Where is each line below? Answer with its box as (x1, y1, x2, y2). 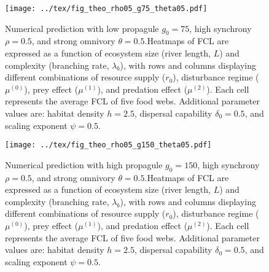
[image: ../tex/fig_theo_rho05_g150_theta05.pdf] (5, 141, 212, 150)
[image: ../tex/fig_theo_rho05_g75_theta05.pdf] (5, 4, 208, 13)
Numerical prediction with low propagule (5, 21, 159, 34)
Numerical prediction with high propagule (5, 158, 163, 171)
